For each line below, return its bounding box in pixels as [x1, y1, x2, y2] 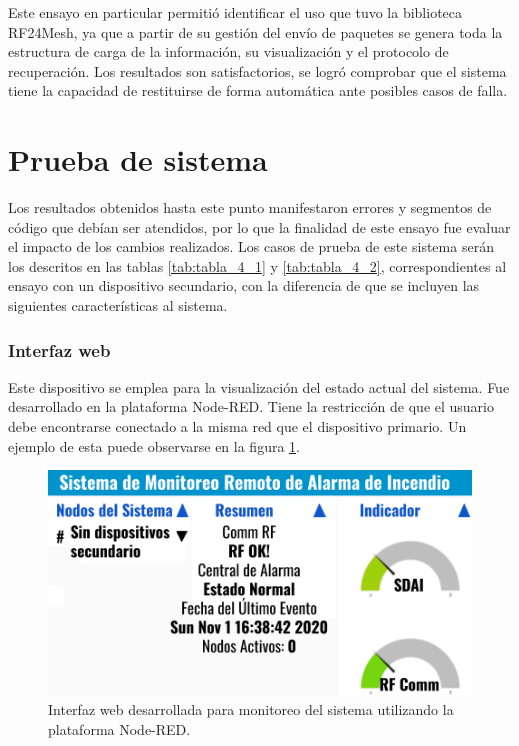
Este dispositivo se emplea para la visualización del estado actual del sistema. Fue [8, 376, 510, 397]
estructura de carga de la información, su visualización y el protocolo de [8, 41, 449, 62]
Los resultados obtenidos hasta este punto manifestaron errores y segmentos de [8, 197, 492, 218]
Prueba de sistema [8, 139, 268, 180]
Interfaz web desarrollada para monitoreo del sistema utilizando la [48, 699, 454, 720]
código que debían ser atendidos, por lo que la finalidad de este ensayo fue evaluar [8, 216, 511, 237]
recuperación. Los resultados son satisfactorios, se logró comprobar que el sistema [8, 60, 507, 81]
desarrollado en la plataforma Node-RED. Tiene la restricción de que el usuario [8, 396, 494, 417]
